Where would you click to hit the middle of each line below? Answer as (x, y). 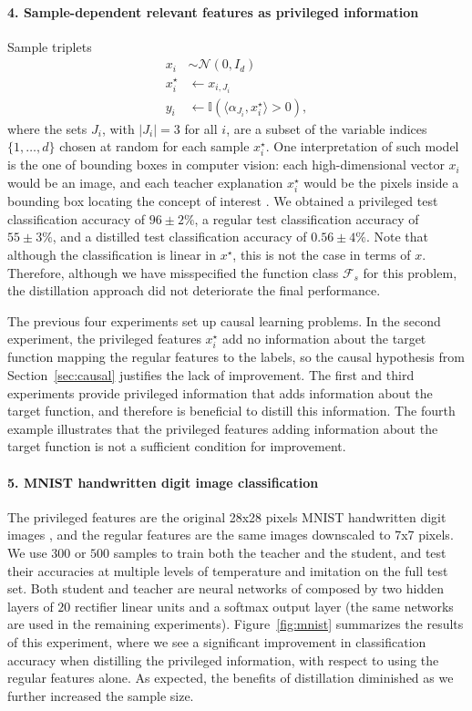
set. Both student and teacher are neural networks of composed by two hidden (226, 588)
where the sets (47, 128)
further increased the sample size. (101, 695)
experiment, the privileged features (104, 339)
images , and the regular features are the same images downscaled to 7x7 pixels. (231, 535)
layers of (31, 606)
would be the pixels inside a (381, 182)
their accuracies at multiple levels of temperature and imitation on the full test (228, 570)
